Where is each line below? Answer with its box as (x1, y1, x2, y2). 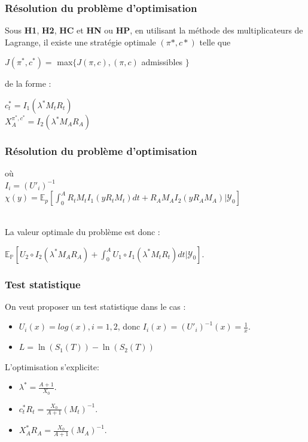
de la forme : (5, 77, 51, 90)
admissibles (141, 56, 183, 68)
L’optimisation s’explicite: (5, 360, 99, 373)
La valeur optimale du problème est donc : (5, 225, 160, 237)
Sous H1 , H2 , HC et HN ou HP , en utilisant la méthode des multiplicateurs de (5, 24, 303, 36)
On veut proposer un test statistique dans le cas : (5, 300, 186, 312)
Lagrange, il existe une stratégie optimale (5, 35, 156, 48)
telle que (199, 35, 231, 48)
